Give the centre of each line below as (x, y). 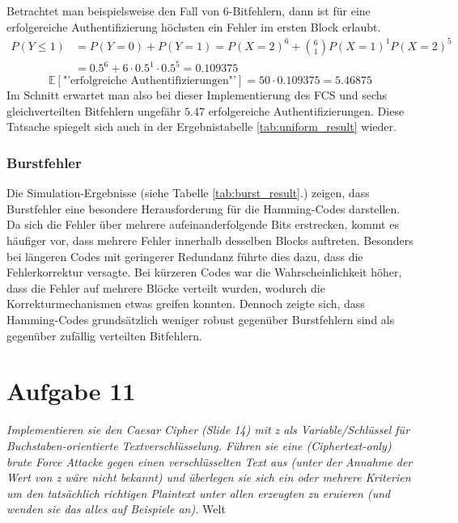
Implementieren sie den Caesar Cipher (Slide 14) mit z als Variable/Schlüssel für (208, 430)
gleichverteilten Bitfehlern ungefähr (94, 110)
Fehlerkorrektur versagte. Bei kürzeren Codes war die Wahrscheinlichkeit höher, (204, 272)
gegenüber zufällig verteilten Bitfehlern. (104, 335)
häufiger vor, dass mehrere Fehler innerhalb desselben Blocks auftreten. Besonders (210, 240)
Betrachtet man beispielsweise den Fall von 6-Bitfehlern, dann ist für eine (189, 11)
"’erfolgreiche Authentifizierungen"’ (149, 81)
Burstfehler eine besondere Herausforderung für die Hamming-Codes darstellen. (204, 208)
